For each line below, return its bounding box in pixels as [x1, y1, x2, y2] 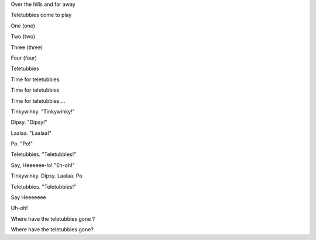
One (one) [11, 22, 35, 29]
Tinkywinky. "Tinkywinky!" [11, 108, 75, 115]
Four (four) [11, 54, 37, 61]
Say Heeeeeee [11, 194, 46, 201]
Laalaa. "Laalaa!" [11, 129, 52, 137]
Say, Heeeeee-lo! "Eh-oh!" [11, 161, 75, 169]
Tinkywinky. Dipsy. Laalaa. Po [11, 172, 83, 179]
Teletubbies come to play [11, 12, 72, 19]
